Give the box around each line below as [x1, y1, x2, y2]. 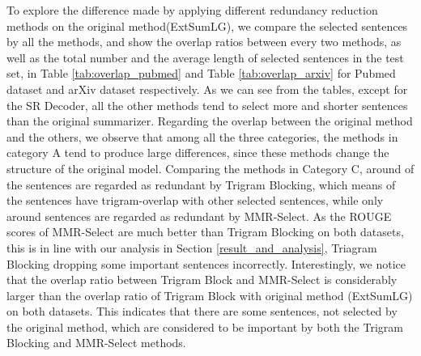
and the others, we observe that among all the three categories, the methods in [6, 128, 398, 145]
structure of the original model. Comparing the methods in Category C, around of [6, 159, 415, 176]
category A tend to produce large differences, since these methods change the [6, 144, 389, 161]
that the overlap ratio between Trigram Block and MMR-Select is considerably [6, 271, 398, 288]
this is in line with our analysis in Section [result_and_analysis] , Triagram [6, 239, 377, 256]
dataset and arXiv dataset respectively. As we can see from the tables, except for [6, 80, 408, 97]
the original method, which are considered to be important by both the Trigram [6, 318, 403, 335]
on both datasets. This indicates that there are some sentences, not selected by [6, 303, 398, 320]
